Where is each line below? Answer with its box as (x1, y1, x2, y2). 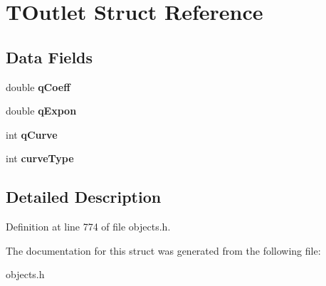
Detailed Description (6, 186, 162, 208)
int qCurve (6, 127, 58, 142)
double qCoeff (6, 79, 70, 94)
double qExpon (6, 103, 77, 118)
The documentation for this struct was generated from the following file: (6, 243, 321, 258)
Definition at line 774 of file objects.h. (6, 219, 171, 234)
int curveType (6, 151, 74, 166)
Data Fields (6, 46, 93, 68)
